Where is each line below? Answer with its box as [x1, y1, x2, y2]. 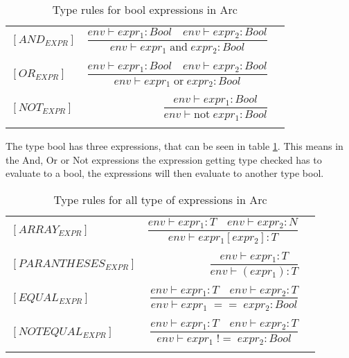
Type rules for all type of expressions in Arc [53, 191, 267, 207]
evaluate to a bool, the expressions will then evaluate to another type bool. [6, 166, 324, 180]
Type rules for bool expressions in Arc [52, 1, 238, 17]
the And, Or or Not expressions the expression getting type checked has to [6, 152, 322, 167]
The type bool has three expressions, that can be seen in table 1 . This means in [6, 139, 343, 153]
